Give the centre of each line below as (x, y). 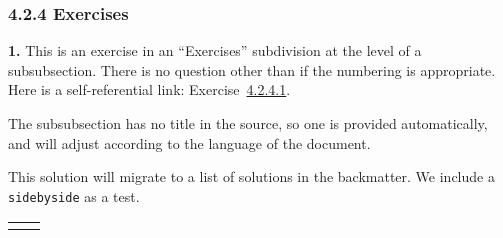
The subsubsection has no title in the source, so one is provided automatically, (248, 123)
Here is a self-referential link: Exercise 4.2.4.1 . (149, 89)
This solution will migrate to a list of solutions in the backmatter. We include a (251, 176)
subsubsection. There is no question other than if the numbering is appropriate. (252, 69)
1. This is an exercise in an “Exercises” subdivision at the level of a (215, 50)
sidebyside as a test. (74, 195)
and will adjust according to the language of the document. (189, 142)
